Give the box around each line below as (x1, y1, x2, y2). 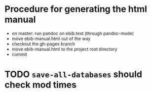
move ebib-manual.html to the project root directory (11, 46, 117, 52)
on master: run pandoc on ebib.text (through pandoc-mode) (11, 30, 134, 36)
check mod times (4, 79, 77, 91)
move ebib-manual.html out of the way (11, 36, 91, 42)
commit (11, 51, 28, 57)
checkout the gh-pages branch (11, 41, 75, 46)
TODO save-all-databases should (4, 69, 143, 80)
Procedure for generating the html (4, 3, 148, 15)
